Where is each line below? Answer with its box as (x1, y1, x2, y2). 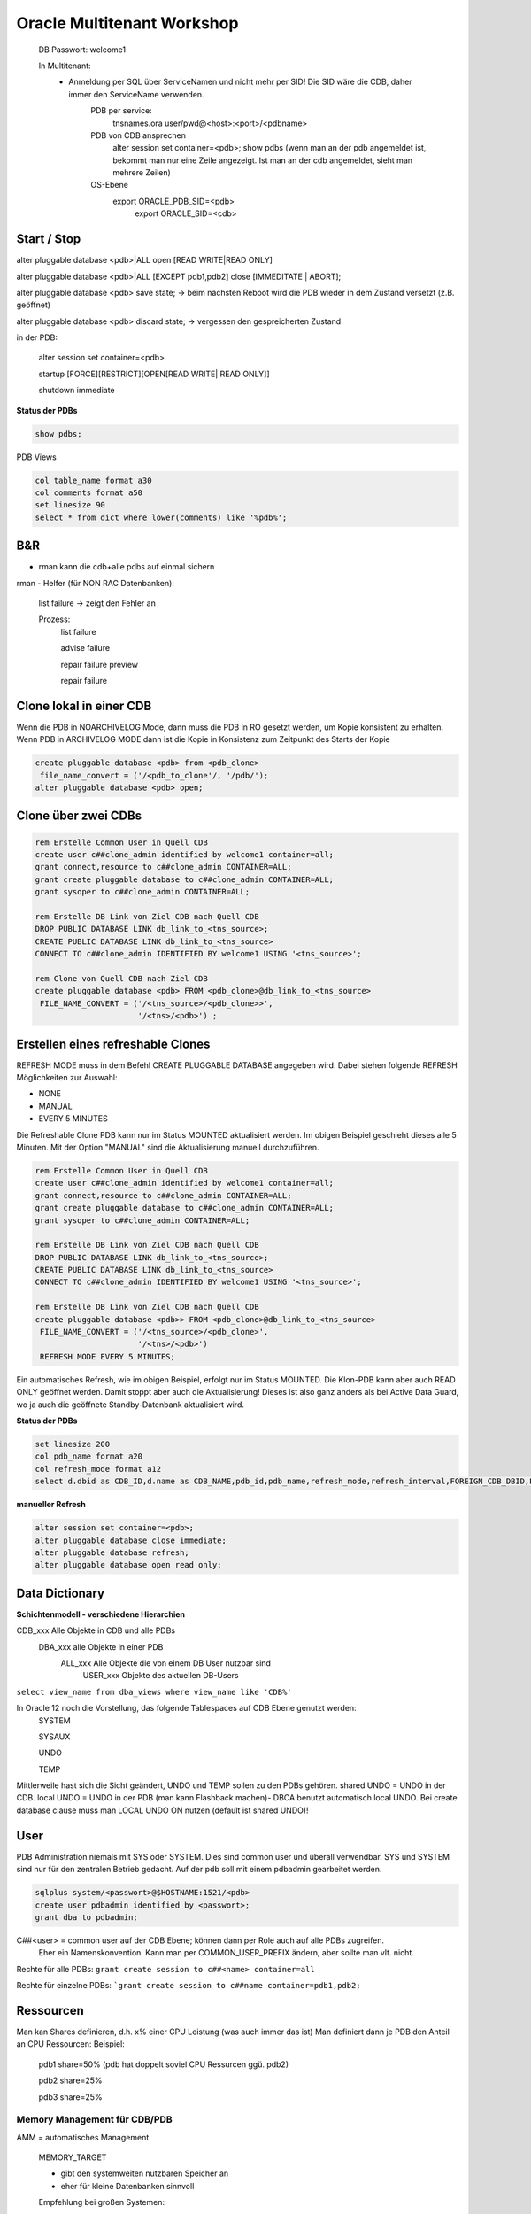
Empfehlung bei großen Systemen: (38, 2197, 165, 2208)
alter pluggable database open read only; (35, 1560, 222, 1570)
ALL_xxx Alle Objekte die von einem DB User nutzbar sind (60, 1657, 272, 1668)
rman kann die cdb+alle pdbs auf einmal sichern (38, 561, 215, 572)
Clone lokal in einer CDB (16, 698, 152, 713)
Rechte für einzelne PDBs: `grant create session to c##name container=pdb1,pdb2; (16, 1980, 362, 1991)
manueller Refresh (16, 1499, 86, 1510)
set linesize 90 (35, 500, 106, 510)
